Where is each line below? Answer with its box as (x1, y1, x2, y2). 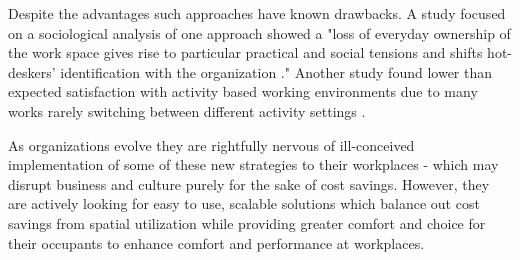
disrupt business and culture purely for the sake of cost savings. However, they (8, 173, 490, 194)
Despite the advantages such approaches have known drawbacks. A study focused (8, 3, 506, 23)
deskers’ (8, 61, 56, 82)
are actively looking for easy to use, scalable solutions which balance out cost (8, 193, 480, 214)
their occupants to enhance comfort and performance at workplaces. (8, 232, 425, 253)
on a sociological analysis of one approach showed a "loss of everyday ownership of (8, 22, 511, 43)
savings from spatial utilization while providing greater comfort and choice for (8, 212, 486, 233)
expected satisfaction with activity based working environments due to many (8, 81, 478, 102)
